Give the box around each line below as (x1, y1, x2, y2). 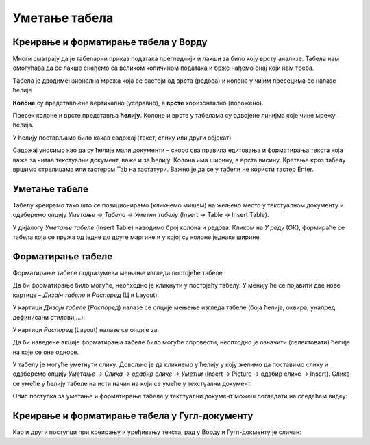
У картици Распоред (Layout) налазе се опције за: (12, 325, 159, 333)
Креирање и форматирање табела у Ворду (12, 36, 208, 48)
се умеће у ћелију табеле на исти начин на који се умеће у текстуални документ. (12, 379, 253, 387)
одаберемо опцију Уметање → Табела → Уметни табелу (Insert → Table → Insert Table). (12, 211, 269, 219)
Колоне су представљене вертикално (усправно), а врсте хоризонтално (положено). (12, 99, 264, 107)
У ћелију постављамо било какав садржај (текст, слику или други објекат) (12, 133, 232, 142)
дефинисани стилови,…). (12, 313, 86, 321)
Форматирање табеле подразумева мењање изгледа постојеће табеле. (12, 268, 225, 277)
